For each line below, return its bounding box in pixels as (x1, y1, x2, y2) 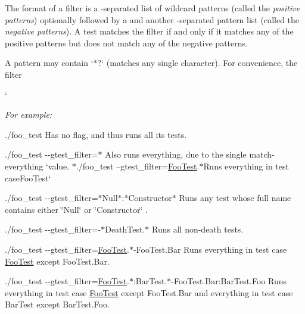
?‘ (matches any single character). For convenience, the (97, 56, 298, 69)
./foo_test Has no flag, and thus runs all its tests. (5, 128, 187, 140)
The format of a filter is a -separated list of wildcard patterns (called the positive (5, 2, 300, 14)
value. (48, 159, 70, 172)
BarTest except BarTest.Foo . (5, 298, 110, 310)
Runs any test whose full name (179, 191, 291, 204)
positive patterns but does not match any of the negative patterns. (5, 36, 248, 49)
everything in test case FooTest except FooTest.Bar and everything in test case (5, 286, 293, 299)
